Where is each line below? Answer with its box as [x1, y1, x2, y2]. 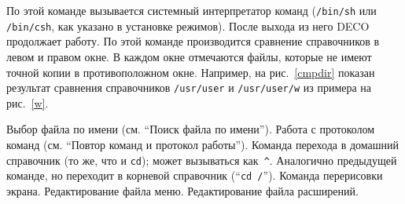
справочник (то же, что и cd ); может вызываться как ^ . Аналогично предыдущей [6, 151, 397, 168]
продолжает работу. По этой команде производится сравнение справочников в [6, 33, 380, 49]
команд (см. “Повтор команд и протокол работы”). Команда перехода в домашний [6, 136, 399, 152]
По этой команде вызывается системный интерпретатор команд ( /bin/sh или [6, 2, 377, 18]
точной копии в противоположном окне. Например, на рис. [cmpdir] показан [6, 64, 375, 80]
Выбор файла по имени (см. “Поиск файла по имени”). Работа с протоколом [6, 121, 375, 137]
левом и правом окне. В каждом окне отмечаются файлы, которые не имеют [6, 48, 372, 64]
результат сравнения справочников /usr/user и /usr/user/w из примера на [6, 79, 372, 96]
